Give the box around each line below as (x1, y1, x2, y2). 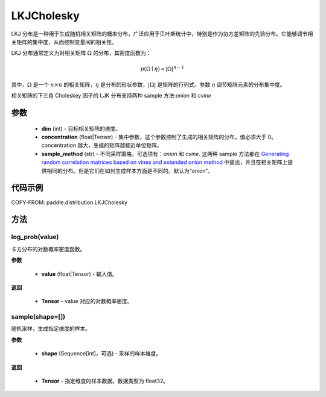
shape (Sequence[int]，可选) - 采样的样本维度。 (41, 350, 162, 357)
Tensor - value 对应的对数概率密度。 (41, 298, 133, 305)
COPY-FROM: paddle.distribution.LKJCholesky (11, 199, 128, 206)
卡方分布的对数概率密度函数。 (11, 245, 86, 252)
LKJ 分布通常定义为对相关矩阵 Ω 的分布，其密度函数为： (11, 49, 152, 57)
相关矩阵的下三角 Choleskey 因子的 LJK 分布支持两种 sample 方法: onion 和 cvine (11, 92, 211, 99)
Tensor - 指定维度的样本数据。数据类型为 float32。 (41, 377, 169, 384)
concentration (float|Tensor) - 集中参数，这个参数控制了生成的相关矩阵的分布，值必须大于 (41, 133, 267, 141)
